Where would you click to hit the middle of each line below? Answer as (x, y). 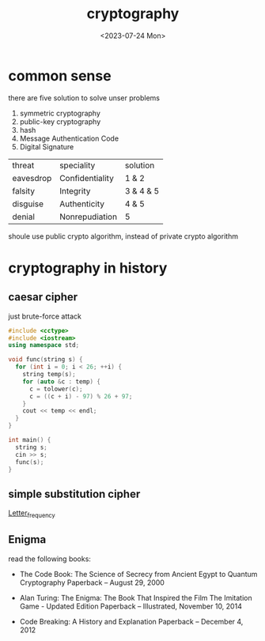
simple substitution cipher (74, 494)
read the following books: (49, 559)
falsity (24, 190)
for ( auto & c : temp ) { (62, 381)
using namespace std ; (44, 345)
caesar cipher (43, 297)
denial (24, 217)
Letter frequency (32, 514)
